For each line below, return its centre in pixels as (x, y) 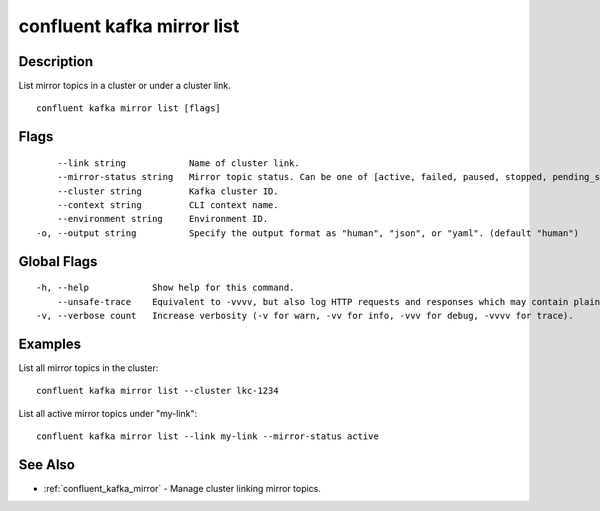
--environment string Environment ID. (162, 219)
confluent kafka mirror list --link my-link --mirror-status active (207, 436)
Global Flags (58, 261)
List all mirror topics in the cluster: (88, 367)
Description (56, 61)
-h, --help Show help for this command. (165, 288)
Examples (50, 343)
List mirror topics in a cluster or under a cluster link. (124, 86)
